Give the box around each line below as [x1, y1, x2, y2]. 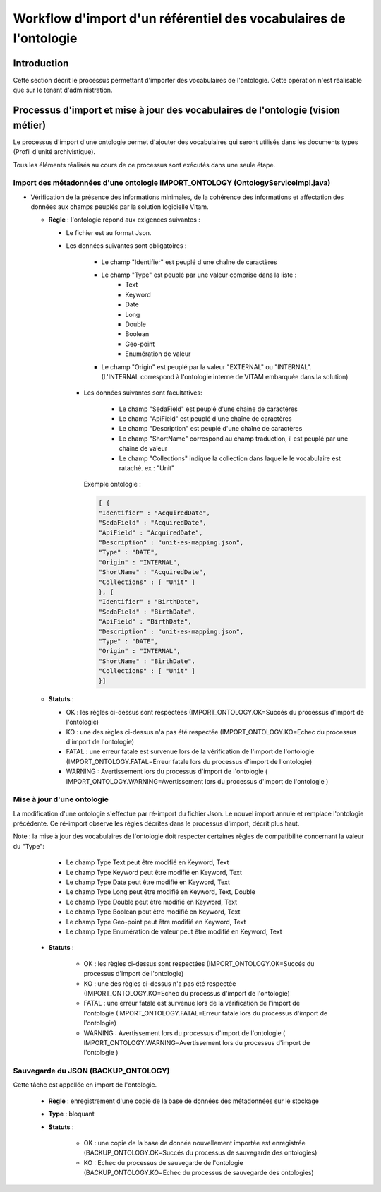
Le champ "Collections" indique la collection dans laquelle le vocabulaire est [119, 454, 341, 463]
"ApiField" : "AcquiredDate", [98, 528, 203, 537]
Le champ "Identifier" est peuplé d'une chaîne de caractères [101, 258, 278, 266]
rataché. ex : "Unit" [119, 464, 175, 472]
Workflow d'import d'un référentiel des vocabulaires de [13, 11, 346, 26]
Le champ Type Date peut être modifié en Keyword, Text [66, 878, 231, 886]
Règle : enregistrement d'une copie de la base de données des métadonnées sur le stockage [48, 1097, 319, 1105]
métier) [13, 119, 47, 131]
